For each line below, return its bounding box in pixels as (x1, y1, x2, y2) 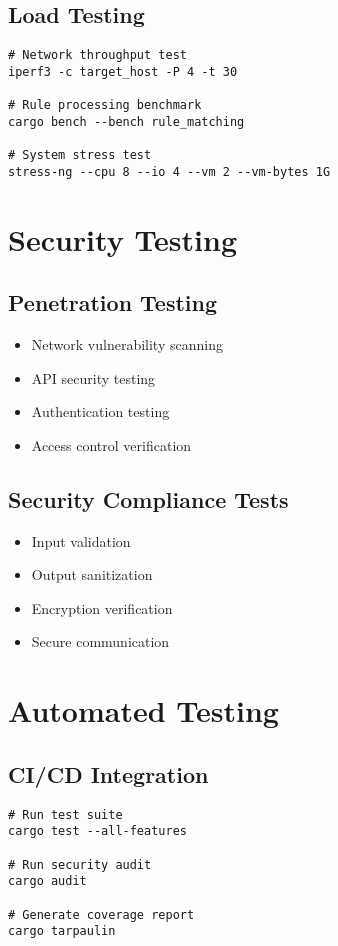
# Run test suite (8, 807, 123, 822)
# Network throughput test (8, 48, 187, 63)
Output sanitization (31, 564, 153, 585)
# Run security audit (8, 857, 152, 872)
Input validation (31, 530, 131, 551)
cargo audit (8, 874, 87, 889)
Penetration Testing (8, 287, 218, 318)
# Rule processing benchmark (8, 98, 202, 113)
